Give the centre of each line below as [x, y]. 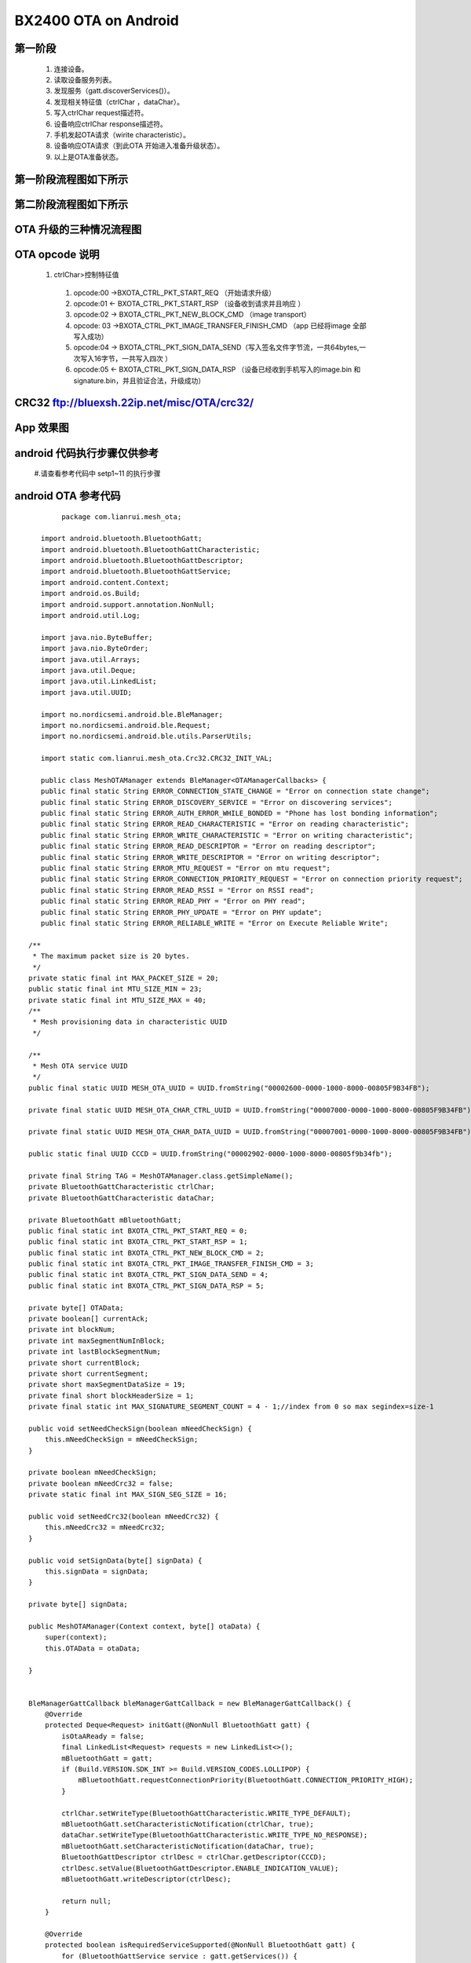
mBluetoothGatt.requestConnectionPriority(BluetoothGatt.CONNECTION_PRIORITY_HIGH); [246, 1780]
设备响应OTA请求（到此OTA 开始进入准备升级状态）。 [139, 146]
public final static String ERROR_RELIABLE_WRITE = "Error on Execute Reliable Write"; [214, 923]
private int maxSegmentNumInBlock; [97, 1340]
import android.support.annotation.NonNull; [128, 604]
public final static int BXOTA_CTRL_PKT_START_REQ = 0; [138, 1230]
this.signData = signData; [97, 1572]
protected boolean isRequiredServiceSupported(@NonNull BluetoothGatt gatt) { [200, 1945]
